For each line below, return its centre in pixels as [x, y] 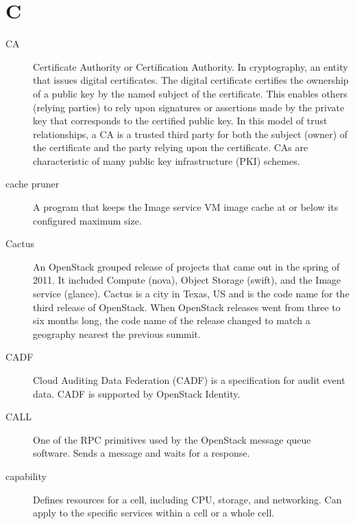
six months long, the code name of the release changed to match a [172, 320]
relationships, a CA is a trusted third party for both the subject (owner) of [191, 134]
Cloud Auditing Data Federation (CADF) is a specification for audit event [189, 380]
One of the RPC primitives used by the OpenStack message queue [172, 439]
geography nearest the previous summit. [117, 333]
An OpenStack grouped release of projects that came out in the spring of [186, 266]
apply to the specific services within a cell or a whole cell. [154, 513]
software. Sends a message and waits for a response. [142, 453]
